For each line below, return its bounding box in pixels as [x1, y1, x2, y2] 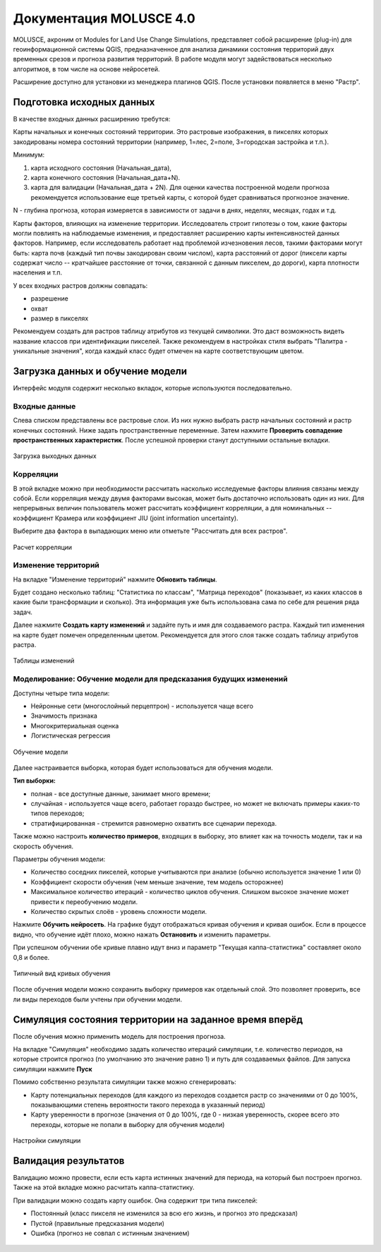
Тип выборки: [13, 776, 56, 785]
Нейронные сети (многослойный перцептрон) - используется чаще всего [30, 702, 254, 710]
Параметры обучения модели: [13, 855, 106, 864]
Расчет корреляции [13, 543, 73, 551]
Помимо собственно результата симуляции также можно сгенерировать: [13, 1078, 236, 1086]
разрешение [30, 294, 68, 303]
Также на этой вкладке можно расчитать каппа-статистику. [13, 1183, 195, 1192]
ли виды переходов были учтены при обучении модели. [13, 995, 183, 1004]
